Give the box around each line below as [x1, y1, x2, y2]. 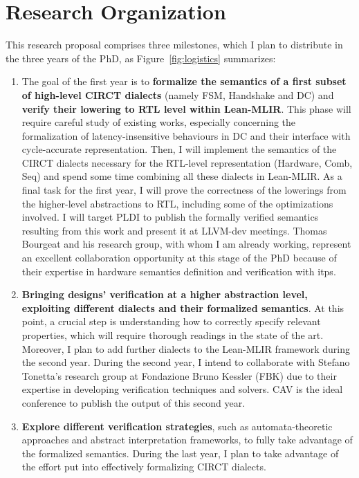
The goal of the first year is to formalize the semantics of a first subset [21, 74, 347, 89]
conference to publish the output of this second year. [21, 395, 246, 410]
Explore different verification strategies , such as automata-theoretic [21, 419, 333, 433]
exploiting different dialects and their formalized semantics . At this [21, 300, 344, 315]
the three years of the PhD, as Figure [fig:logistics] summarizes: [6, 50, 276, 65]
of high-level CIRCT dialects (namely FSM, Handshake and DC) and [21, 87, 334, 102]
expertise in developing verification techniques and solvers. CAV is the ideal [21, 382, 343, 396]
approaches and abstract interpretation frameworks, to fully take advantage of [21, 432, 353, 447]
